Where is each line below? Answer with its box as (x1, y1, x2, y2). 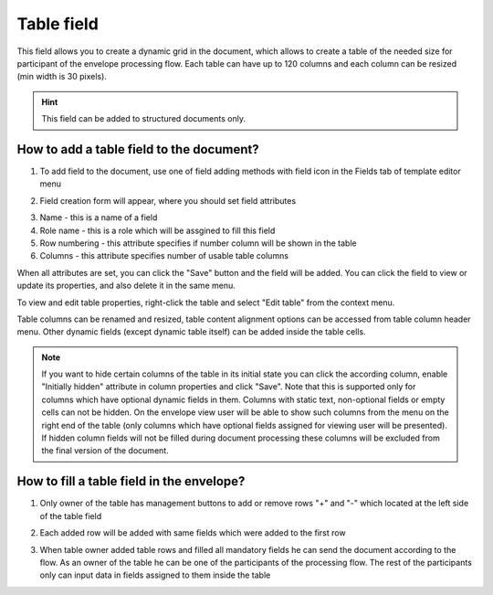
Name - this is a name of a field (39, 212, 158, 223)
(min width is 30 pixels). (16, 71, 107, 82)
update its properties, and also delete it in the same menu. (16, 280, 236, 292)
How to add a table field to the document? (16, 142, 259, 157)
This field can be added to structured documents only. (41, 113, 246, 124)
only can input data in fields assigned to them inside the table (39, 569, 271, 580)
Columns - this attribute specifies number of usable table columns (39, 250, 289, 261)
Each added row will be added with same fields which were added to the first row (39, 527, 346, 538)
